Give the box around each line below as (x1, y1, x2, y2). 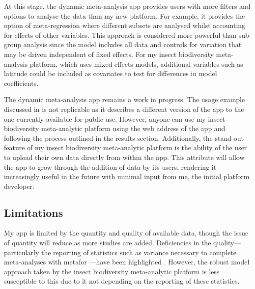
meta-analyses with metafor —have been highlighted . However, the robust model (4, 257, 250, 267)
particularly (4, 247, 39, 257)
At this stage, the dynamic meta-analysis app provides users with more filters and (4, 1, 251, 11)
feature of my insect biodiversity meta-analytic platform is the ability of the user (4, 142, 247, 153)
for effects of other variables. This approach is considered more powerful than (4, 29, 237, 40)
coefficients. (4, 78, 39, 88)
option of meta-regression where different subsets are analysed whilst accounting (4, 20, 246, 30)
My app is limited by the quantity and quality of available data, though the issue (4, 228, 249, 238)
